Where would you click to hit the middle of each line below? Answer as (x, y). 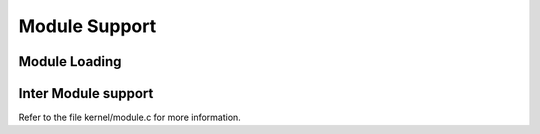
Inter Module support (86, 93)
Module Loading (70, 61)
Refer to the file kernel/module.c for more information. (130, 117)
